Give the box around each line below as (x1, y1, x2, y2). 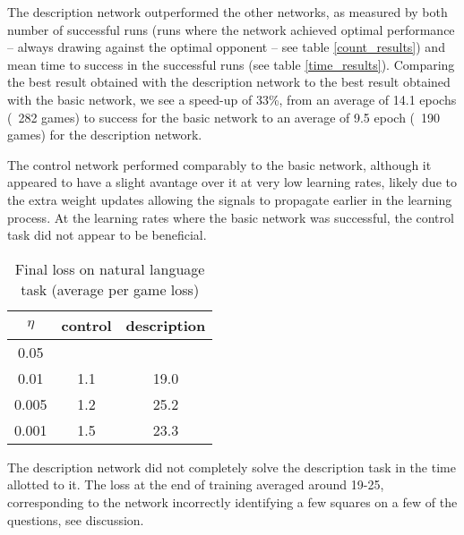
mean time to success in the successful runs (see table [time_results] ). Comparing (7, 55, 455, 73)
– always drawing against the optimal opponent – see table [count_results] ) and (7, 38, 445, 56)
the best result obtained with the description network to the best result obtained (7, 72, 451, 91)
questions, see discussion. (7, 510, 144, 529)
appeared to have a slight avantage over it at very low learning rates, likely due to (7, 173, 457, 191)
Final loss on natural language (14, 258, 205, 279)
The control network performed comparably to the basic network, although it (7, 155, 432, 174)
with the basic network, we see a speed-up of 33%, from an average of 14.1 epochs (7, 89, 457, 108)
